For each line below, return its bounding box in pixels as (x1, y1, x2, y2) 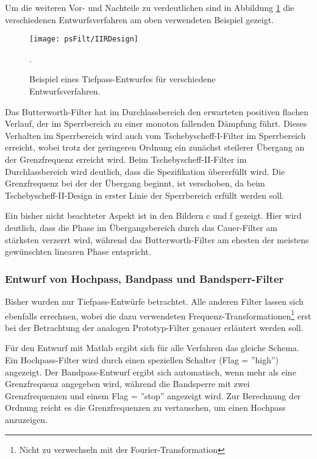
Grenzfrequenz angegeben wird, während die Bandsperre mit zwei (5, 377, 250, 390)
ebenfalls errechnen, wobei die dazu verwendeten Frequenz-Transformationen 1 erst (5, 307, 312, 322)
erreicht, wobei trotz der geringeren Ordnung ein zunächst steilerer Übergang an (5, 141, 305, 154)
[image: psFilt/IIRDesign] (29, 35, 138, 44)
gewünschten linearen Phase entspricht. (5, 245, 151, 258)
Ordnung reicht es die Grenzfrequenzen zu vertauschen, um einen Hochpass (5, 401, 286, 414)
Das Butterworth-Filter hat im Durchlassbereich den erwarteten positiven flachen (5, 105, 308, 118)
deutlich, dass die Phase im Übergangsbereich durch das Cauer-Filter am (5, 221, 278, 233)
